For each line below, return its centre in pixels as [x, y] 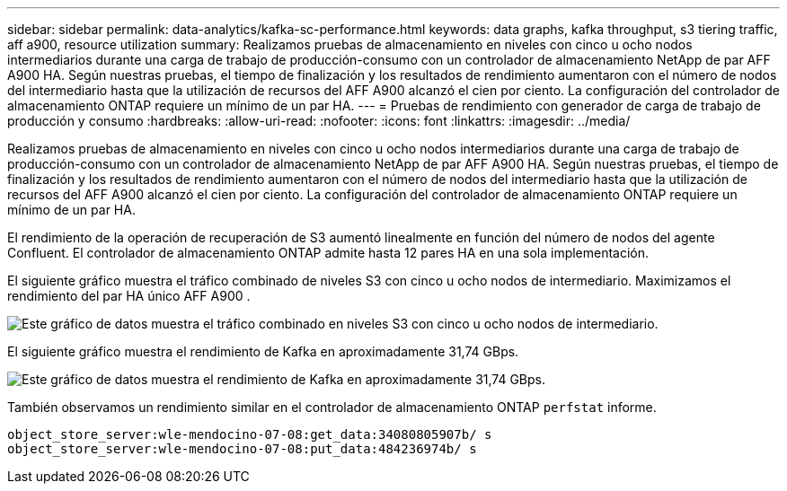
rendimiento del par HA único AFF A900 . [129, 296]
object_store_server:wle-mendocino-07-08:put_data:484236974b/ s [242, 449]
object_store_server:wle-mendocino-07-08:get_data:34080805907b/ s [250, 434]
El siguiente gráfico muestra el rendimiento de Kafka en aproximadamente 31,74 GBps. [263, 351]
